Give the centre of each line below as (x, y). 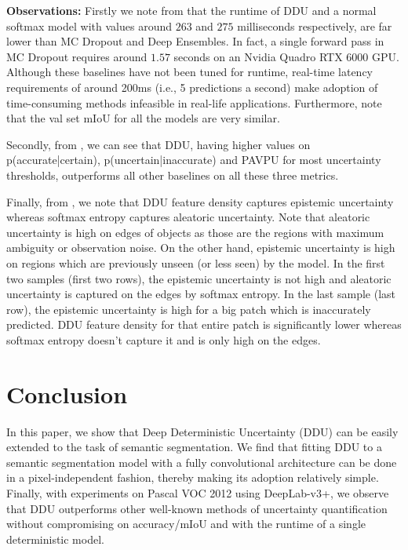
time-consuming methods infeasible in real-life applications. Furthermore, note (194, 102)
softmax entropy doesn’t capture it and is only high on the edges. (164, 339)
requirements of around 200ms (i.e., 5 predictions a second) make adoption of (192, 87)
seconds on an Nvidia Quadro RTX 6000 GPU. (286, 56)
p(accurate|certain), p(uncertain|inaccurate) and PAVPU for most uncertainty (194, 160)
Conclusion (67, 393)
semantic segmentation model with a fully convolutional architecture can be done (202, 462)
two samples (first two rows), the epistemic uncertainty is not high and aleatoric (199, 278)
